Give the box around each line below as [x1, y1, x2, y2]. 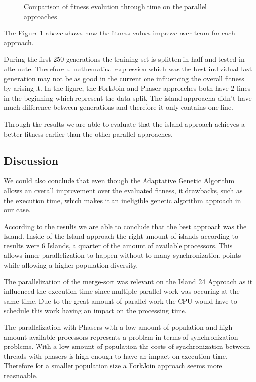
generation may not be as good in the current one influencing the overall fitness [4, 73, 244, 83]
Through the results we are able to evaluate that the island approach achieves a [4, 118, 245, 129]
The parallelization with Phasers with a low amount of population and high [4, 322, 233, 332]
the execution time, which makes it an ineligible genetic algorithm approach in [4, 195, 241, 205]
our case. [4, 205, 31, 215]
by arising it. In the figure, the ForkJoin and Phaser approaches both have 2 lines [4, 83, 251, 93]
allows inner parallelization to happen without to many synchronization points [4, 250, 241, 260]
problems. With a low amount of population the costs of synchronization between [4, 341, 250, 351]
